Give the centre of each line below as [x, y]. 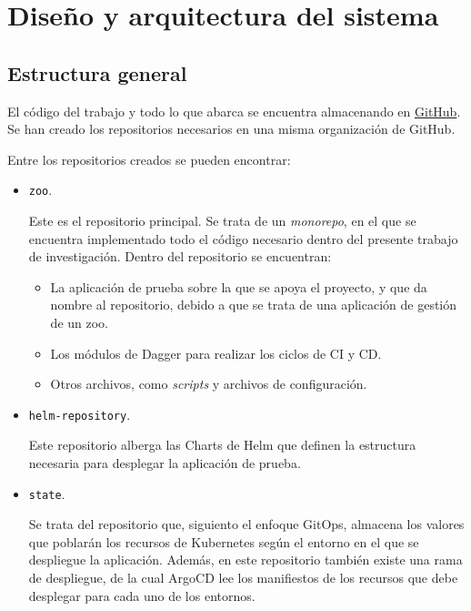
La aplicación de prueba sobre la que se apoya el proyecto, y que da [239, 286]
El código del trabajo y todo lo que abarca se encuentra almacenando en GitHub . [234, 111]
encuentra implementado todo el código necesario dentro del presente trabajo [243, 238]
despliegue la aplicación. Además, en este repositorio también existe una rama [246, 560]
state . [47, 493]
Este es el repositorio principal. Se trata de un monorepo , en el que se [222, 221]
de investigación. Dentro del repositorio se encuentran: [180, 256]
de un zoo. [79, 322]
